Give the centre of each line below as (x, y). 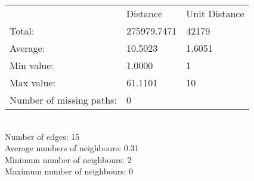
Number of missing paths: (63, 100)
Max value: (32, 82)
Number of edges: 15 (42, 136)
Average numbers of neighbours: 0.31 (72, 148)
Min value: (32, 65)
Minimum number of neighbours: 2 (68, 159)
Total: (22, 31)
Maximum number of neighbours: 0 (69, 171)
